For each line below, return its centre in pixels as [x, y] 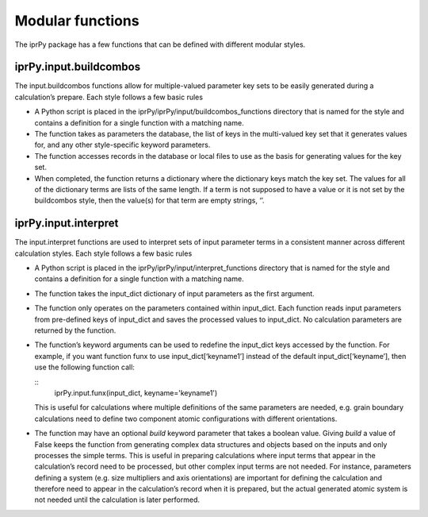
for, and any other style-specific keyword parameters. [122, 145]
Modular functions [77, 21]
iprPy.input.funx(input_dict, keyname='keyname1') [136, 392]
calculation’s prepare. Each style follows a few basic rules [109, 97]
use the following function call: [84, 367]
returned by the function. [75, 330]
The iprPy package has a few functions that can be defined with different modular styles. [160, 44]
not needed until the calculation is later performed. [117, 500]
